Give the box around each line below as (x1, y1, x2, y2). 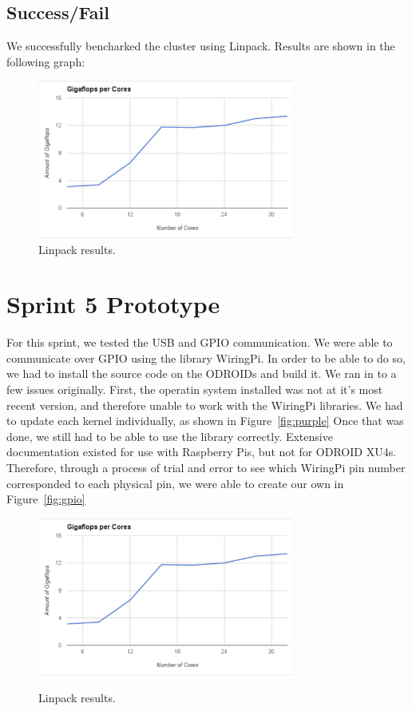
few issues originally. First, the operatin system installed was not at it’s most (6, 381, 383, 398)
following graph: (6, 53, 85, 70)
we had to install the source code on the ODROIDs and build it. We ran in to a (6, 365, 397, 382)
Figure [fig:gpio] (6, 491, 85, 507)
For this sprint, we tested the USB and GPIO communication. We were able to (6, 334, 393, 351)
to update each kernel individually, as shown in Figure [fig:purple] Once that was (6, 412, 404, 429)
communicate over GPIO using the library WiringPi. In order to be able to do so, (6, 349, 406, 366)
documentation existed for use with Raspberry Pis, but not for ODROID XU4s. (6, 443, 397, 460)
